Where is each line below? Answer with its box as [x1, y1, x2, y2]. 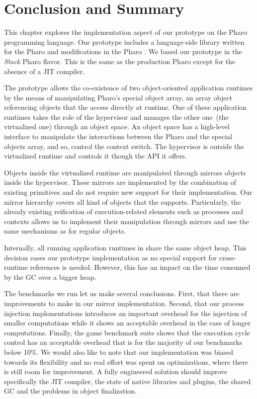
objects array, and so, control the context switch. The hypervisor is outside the [4, 141, 244, 151]
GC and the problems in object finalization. [4, 386, 137, 396]
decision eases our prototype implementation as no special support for [4, 252, 217, 262]
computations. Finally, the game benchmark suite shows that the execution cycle [4, 327, 250, 337]
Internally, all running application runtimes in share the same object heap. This [4, 242, 247, 252]
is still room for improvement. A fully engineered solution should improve [4, 366, 228, 377]
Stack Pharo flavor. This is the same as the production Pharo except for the [4, 56, 236, 66]
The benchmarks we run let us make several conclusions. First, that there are [4, 288, 240, 299]
